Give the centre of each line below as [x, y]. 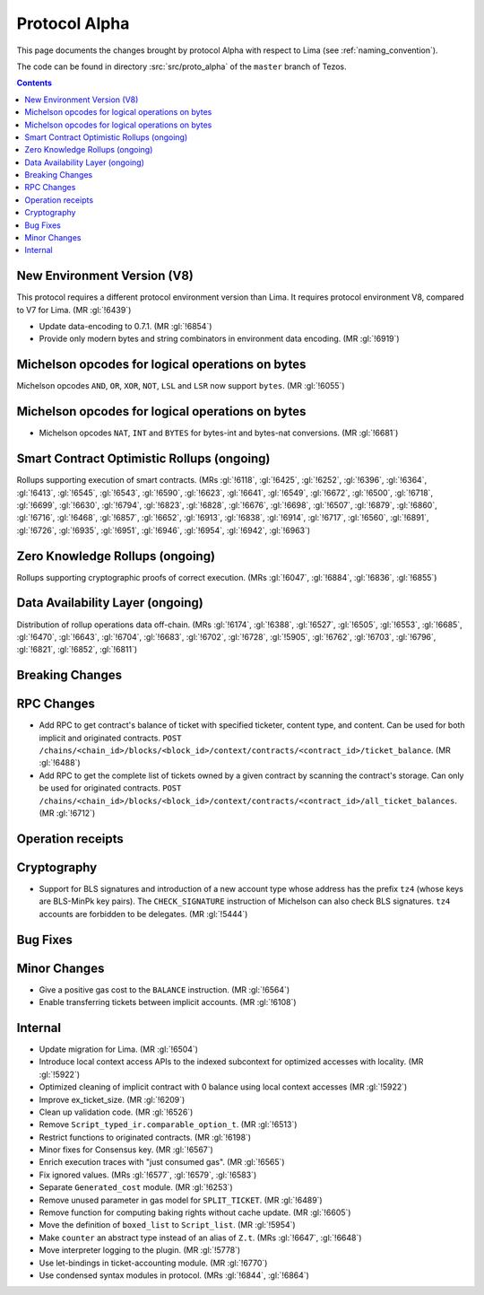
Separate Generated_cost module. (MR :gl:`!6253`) [136, 1187]
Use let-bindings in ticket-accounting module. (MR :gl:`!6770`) [153, 1263]
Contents [35, 83]
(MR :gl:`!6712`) [67, 813]
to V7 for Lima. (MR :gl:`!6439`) [74, 310]
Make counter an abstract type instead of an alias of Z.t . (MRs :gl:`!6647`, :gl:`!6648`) [200, 1238]
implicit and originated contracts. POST [110, 738]
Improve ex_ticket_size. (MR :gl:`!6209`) [112, 1099]
